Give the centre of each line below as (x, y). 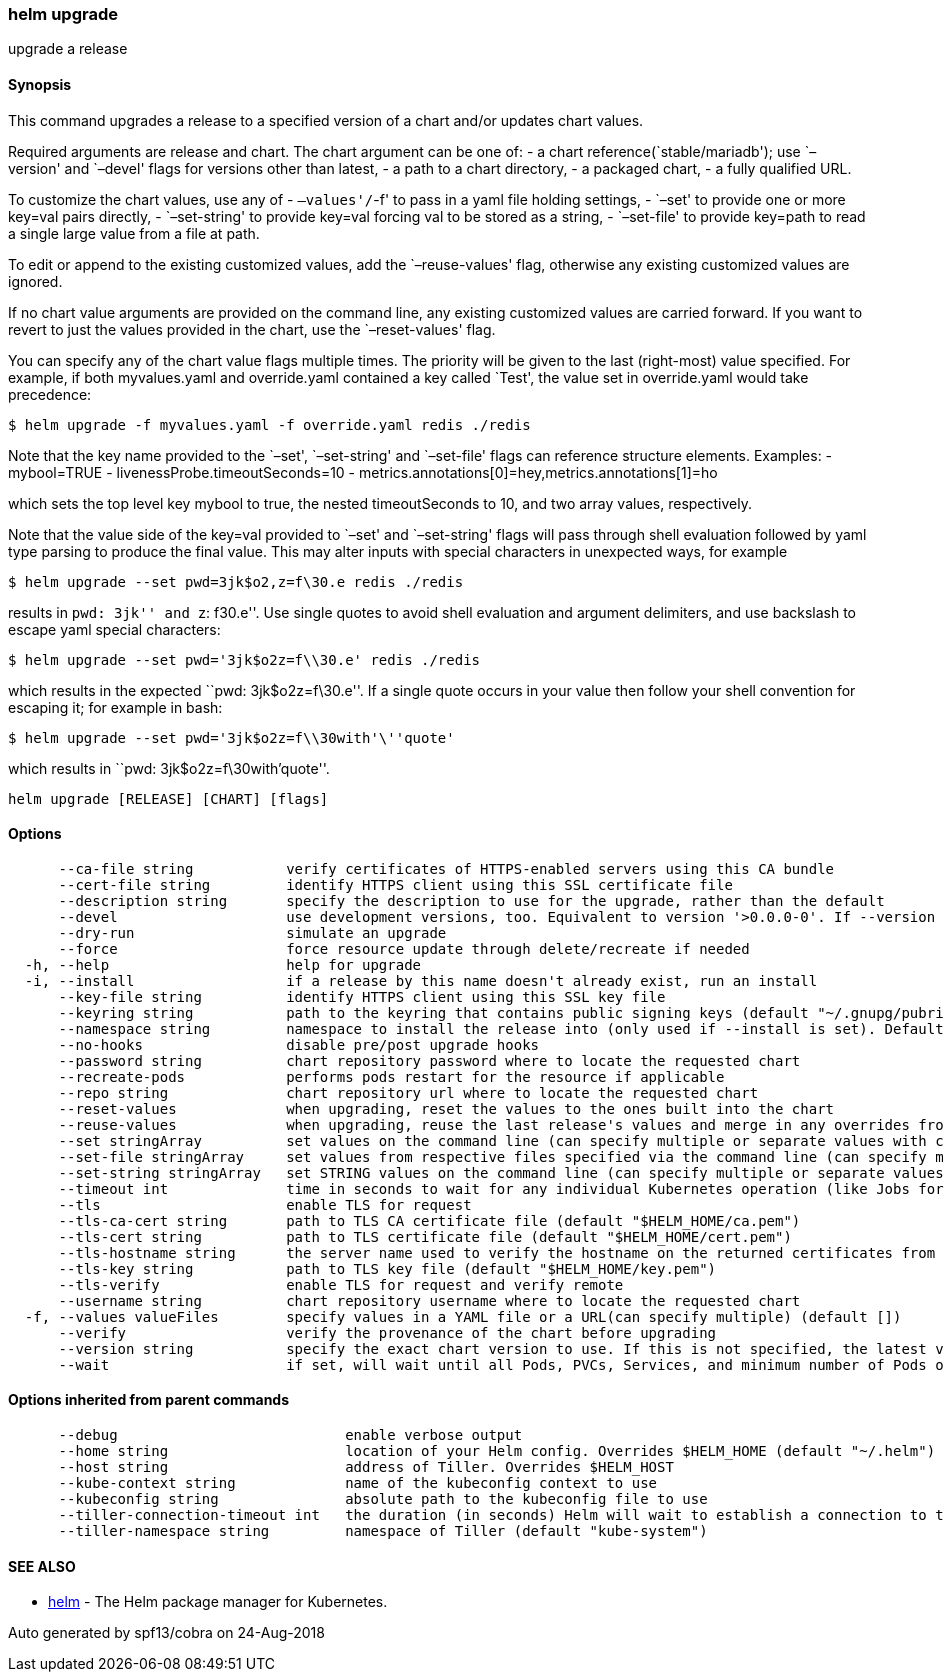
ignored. (35, 281)
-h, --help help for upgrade (223, 964)
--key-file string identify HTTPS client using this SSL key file (362, 996)
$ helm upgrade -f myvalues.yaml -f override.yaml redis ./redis (269, 424)
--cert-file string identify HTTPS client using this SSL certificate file (395, 884)
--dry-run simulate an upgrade (252, 932)
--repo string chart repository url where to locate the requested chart (408, 1092)
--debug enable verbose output (290, 1435)
